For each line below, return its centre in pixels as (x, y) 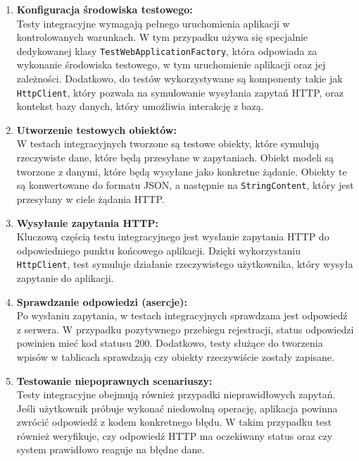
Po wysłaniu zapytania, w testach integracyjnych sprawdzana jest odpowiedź (182, 315)
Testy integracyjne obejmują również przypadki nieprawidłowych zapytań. (176, 394)
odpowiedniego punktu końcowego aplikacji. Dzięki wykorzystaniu (159, 250)
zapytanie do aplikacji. (65, 277)
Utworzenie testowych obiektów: (96, 129)
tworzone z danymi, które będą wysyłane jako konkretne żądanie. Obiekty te (182, 171)
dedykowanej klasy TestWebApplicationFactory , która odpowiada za (167, 50)
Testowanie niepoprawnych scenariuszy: (114, 380)
